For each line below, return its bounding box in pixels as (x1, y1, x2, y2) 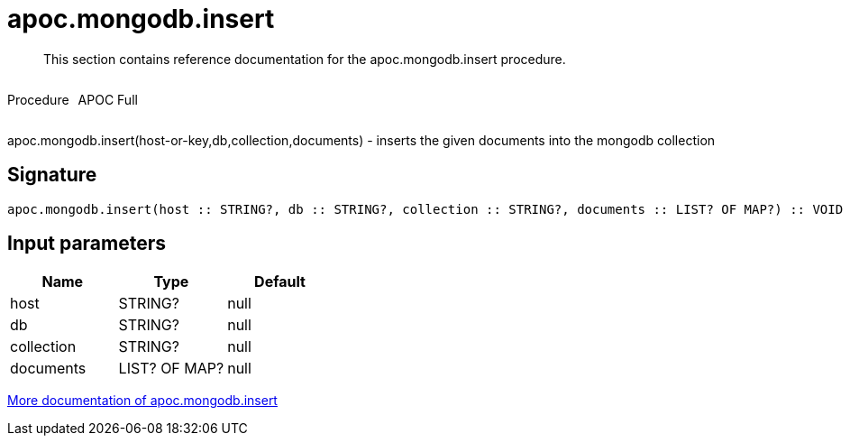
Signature (7, 163, 97, 187)
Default (254, 272, 306, 291)
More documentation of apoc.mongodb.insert (7, 392, 278, 409)
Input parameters (7, 232, 167, 255)
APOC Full (78, 91, 138, 107)
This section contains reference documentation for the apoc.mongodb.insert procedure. (43, 51, 566, 67)
